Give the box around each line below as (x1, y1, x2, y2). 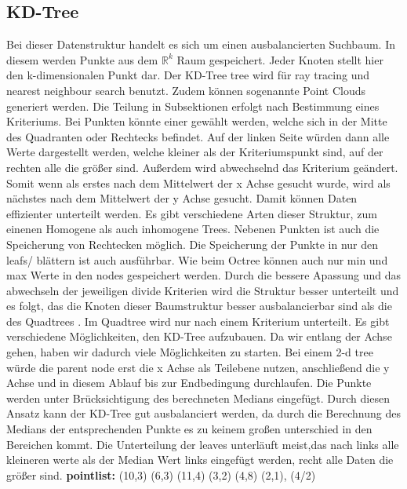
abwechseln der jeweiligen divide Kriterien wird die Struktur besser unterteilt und (6, 282, 399, 298)
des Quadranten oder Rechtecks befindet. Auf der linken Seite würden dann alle (6, 128, 390, 144)
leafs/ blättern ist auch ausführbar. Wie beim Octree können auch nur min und (6, 251, 388, 268)
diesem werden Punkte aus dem (6, 51, 158, 68)
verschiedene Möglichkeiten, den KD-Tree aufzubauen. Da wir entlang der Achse (6, 328, 392, 345)
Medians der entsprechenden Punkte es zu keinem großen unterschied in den (6, 421, 372, 437)
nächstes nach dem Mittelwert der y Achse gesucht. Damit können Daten (6, 190, 358, 206)
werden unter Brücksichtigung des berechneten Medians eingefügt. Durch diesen (6, 389, 390, 406)
